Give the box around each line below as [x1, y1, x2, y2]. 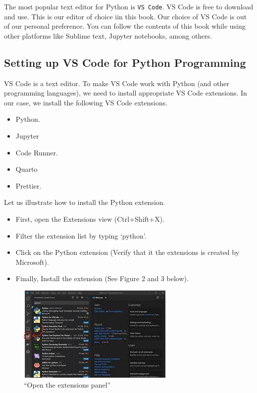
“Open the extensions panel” [24, 379, 111, 390]
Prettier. [15, 180, 42, 191]
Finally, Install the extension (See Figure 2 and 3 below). [15, 273, 189, 284]
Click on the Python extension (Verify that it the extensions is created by [15, 247, 240, 257]
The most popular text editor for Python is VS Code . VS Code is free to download [4, 1, 254, 11]
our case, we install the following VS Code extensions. [4, 97, 168, 107]
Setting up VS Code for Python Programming [4, 54, 246, 70]
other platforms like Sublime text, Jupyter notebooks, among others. [4, 30, 212, 41]
